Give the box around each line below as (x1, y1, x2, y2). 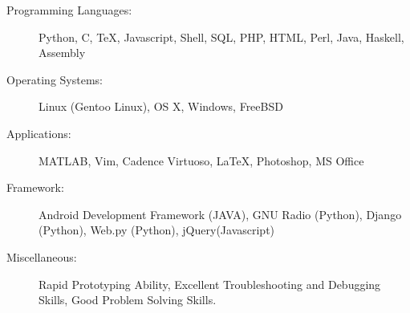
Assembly (39, 44, 86, 61)
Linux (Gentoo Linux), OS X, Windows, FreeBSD (39, 98, 283, 115)
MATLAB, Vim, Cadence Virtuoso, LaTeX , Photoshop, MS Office (39, 152, 364, 169)
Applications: (6, 124, 71, 141)
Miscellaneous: (6, 248, 77, 265)
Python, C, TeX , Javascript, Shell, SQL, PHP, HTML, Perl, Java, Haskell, (39, 28, 404, 45)
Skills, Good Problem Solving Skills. (39, 291, 217, 308)
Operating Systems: (6, 71, 103, 87)
